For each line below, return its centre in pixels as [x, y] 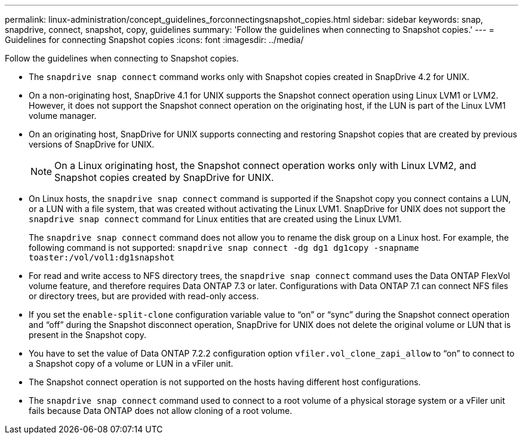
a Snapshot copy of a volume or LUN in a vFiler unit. [131, 363]
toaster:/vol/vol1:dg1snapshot [102, 257]
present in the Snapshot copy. [87, 335]
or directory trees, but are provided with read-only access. [144, 296]
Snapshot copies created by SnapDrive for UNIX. [164, 177]
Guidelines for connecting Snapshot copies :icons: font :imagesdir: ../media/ [154, 40]
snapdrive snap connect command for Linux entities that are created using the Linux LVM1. [215, 219]
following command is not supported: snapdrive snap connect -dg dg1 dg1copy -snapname [224, 248]
